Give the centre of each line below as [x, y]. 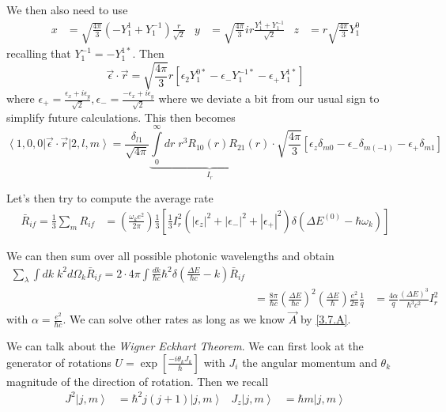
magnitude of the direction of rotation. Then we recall [138, 381]
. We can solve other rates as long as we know [174, 319]
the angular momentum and [310, 362]
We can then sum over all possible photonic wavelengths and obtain [170, 255]
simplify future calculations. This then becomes [121, 117]
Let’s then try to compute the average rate [110, 198]
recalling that [39, 53]
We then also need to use [67, 9]
